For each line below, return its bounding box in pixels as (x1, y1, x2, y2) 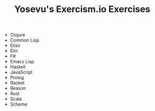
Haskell (10, 64, 26, 70)
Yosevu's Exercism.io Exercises (14, 4, 150, 15)
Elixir (10, 43, 21, 49)
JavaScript (10, 69, 33, 75)
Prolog (10, 74, 24, 81)
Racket (10, 80, 25, 86)
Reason (10, 85, 26, 91)
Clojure (10, 32, 25, 38)
